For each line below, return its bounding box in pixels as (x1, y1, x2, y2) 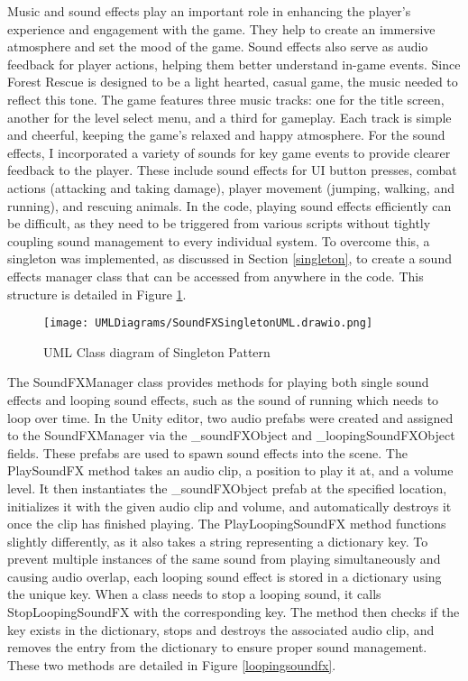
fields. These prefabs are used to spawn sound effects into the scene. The (7, 443, 408, 462)
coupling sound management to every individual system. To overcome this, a (7, 231, 430, 250)
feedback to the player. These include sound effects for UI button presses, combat (7, 161, 457, 179)
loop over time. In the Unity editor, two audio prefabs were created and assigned (7, 408, 454, 427)
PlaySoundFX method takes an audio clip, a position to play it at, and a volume (7, 461, 454, 480)
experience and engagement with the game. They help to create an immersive (7, 19, 436, 38)
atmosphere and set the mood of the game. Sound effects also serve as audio (7, 37, 428, 56)
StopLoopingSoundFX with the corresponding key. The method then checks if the (7, 603, 460, 621)
